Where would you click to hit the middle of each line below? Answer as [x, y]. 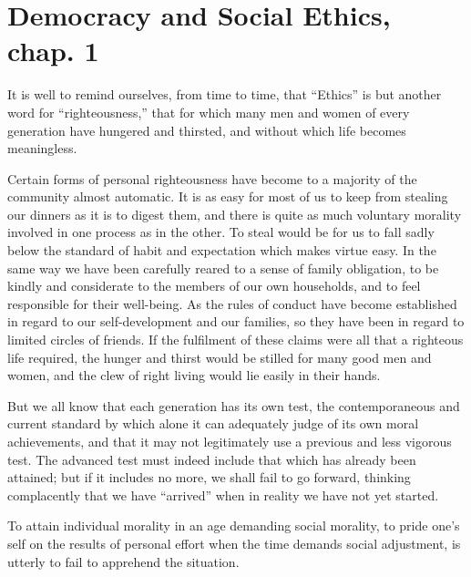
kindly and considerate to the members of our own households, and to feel [214, 286]
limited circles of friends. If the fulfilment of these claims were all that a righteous [235, 340]
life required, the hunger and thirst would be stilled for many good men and [220, 357]
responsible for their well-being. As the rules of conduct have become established [232, 303]
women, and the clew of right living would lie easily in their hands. [194, 375]
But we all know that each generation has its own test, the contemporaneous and [234, 405]
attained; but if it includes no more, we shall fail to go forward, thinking [209, 477]
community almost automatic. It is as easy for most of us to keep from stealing [228, 196]
